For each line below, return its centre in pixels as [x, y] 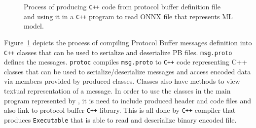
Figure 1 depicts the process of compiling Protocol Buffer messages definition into [128, 42]
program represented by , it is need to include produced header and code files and [128, 100]
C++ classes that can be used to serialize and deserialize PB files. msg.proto [118, 52]
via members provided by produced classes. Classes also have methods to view [122, 81]
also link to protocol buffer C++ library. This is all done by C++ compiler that [120, 110]
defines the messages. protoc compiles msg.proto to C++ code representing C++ [126, 62]
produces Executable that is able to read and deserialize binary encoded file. [120, 119]
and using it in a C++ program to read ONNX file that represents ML [128, 16]
